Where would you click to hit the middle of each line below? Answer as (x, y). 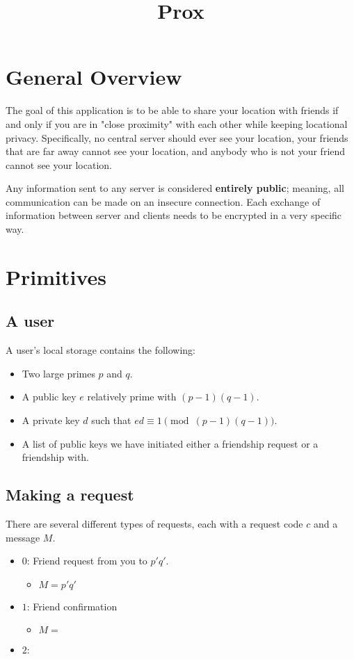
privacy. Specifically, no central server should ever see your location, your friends (177, 137)
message (23, 537)
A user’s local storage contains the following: (100, 350)
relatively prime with (132, 397)
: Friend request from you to (87, 561)
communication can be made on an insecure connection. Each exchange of (163, 201)
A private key (51, 420)
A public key (49, 397)
